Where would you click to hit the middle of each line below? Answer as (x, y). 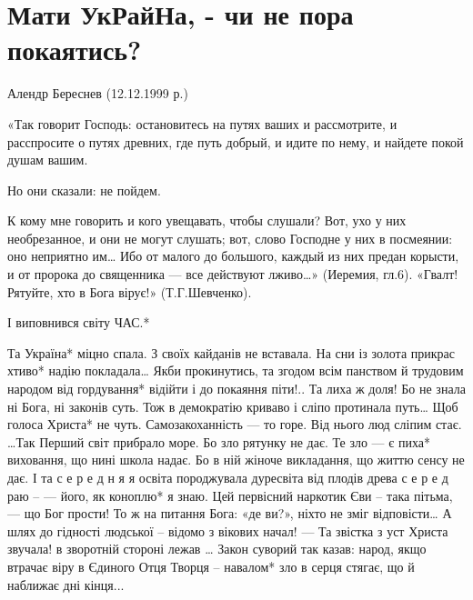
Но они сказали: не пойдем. (84, 190)
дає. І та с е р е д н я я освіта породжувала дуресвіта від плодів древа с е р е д (228, 477)
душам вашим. (48, 160)
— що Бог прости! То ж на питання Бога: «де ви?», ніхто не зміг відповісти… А (230, 513)
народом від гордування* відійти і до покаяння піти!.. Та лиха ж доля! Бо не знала (236, 389)
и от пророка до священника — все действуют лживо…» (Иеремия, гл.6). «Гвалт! (233, 274)
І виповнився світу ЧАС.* (79, 322)
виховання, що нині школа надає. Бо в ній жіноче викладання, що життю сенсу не (236, 460)
